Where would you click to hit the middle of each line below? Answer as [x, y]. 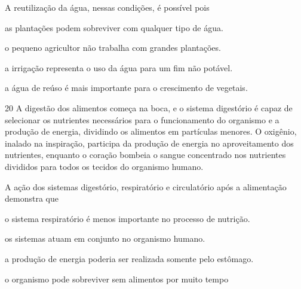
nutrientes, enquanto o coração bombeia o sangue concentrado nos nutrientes [145, 155]
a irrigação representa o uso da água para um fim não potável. [119, 67]
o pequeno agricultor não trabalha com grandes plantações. [113, 48]
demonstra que [32, 198]
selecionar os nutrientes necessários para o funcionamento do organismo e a [142, 119]
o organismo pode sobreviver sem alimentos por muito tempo [117, 279]
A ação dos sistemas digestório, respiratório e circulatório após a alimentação [146, 186]
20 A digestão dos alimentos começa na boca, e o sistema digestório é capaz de [149, 107]
